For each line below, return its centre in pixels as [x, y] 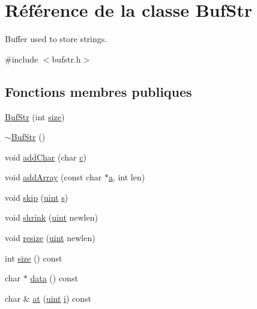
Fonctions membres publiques [98, 91]
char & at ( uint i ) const [48, 298]
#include [22, 59]
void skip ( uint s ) [37, 197]
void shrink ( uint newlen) [51, 217]
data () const [54, 278]
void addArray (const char [53, 177]
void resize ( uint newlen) [50, 238]
